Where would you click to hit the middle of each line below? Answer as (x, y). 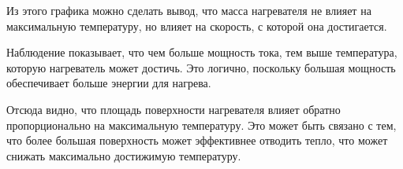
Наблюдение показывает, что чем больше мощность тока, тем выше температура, (202, 52)
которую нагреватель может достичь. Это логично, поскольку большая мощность (201, 67)
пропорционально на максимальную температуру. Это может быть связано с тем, (201, 125)
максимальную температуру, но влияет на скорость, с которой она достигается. (197, 26)
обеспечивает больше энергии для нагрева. (109, 83)
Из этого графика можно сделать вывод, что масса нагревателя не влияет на (189, 10)
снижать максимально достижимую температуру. (124, 155)
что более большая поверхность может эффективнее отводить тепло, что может (197, 140)
